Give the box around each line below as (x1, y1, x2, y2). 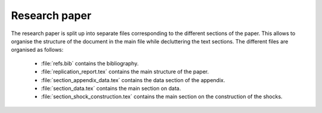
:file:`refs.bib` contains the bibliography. (41, 59, 139, 67)
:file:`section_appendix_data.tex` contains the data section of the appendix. (41, 76, 225, 83)
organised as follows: (11, 46, 64, 54)
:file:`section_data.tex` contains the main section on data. (41, 84, 181, 92)
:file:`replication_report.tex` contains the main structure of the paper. (41, 68, 209, 76)
